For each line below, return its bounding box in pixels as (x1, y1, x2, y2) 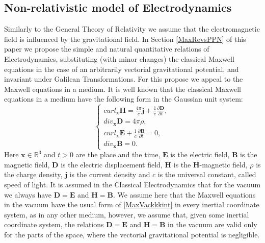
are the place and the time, (75, 149, 161, 160)
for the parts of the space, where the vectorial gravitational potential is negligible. (4, 229, 260, 239)
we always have (4, 189, 51, 200)
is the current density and (69, 169, 150, 180)
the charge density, (4, 169, 63, 180)
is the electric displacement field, (61, 159, 163, 169)
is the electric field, (170, 149, 230, 160)
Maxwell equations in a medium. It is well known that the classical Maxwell (4, 83, 241, 94)
